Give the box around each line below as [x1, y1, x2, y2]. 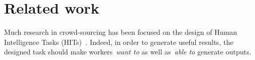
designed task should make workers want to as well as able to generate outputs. [4, 46, 251, 57]
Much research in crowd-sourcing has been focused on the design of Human [4, 27, 237, 37]
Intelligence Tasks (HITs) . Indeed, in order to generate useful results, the [4, 36, 233, 47]
